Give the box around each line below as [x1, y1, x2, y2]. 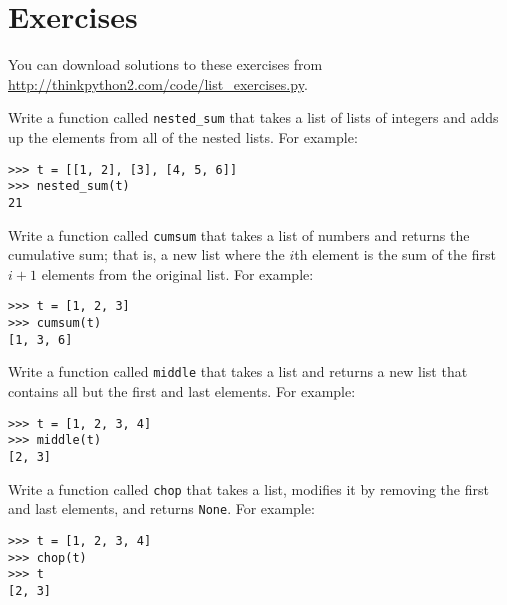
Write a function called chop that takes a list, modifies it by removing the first [8, 478, 489, 499]
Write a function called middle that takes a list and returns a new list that [8, 361, 468, 382]
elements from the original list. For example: [41, 263, 314, 284]
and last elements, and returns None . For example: [8, 498, 315, 519]
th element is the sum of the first [294, 244, 496, 265]
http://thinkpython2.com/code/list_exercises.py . [8, 73, 308, 94]
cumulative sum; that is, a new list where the [8, 244, 285, 265]
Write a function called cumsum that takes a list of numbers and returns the [8, 224, 470, 245]
